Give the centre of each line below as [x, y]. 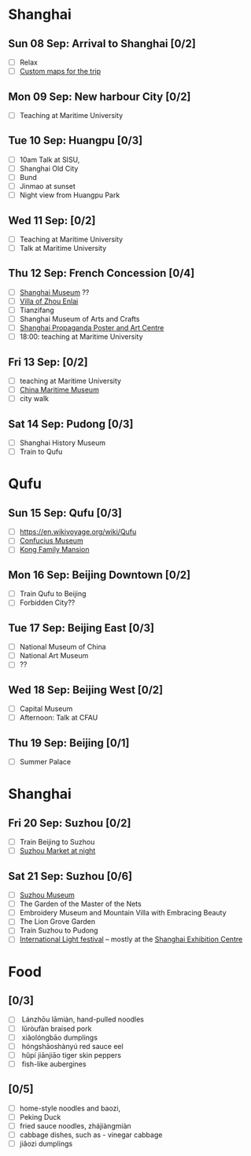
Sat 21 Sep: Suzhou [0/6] [70, 876]
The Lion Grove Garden [57, 922]
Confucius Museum [52, 541]
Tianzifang [37, 310]
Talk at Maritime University [63, 248]
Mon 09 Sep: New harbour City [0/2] [100, 96]
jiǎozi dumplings [46, 1143]
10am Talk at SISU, [50, 160]
